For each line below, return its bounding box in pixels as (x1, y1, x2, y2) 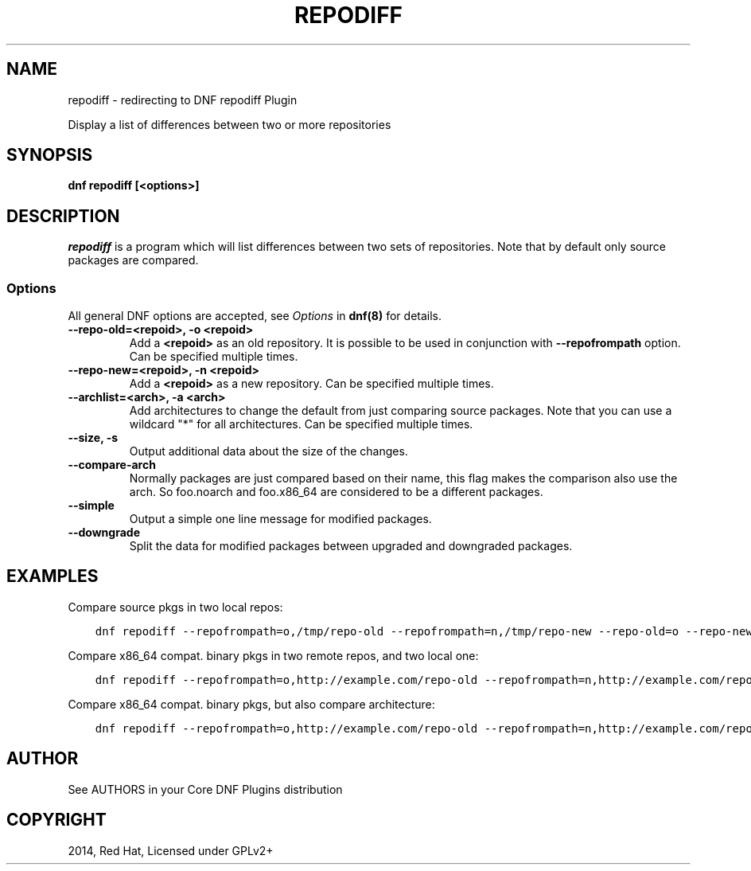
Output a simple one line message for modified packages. (129, 512, 432, 526)
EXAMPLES (6, 566, 99, 587)
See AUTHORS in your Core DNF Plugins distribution (68, 782, 343, 796)
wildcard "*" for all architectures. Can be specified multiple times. (129, 417, 473, 432)
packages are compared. (68, 253, 199, 268)
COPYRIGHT (6, 810, 107, 830)
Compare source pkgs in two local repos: (68, 600, 283, 614)
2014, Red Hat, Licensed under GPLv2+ (68, 843, 274, 857)
